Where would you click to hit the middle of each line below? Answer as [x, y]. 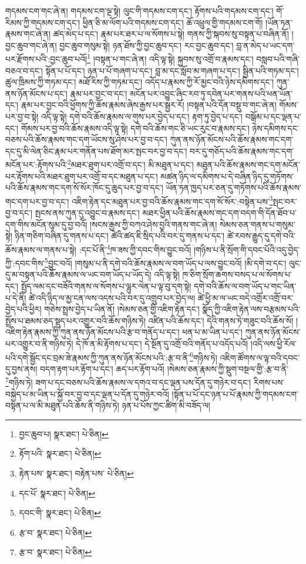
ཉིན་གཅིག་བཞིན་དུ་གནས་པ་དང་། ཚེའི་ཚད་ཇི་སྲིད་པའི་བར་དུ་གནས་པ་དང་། [120, 236]
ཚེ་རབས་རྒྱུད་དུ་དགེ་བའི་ [261, 236]
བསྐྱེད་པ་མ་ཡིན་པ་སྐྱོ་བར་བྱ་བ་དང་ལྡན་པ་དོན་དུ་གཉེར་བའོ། [87, 394]
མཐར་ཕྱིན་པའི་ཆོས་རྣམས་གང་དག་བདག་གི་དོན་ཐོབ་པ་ [219, 213]
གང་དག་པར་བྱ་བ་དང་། [37, 201]
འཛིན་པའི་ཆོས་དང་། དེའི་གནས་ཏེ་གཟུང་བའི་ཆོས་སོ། [221, 320]
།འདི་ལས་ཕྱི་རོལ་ [273, 343]
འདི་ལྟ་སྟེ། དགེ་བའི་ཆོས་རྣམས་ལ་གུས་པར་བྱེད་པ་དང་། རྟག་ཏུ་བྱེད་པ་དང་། [142, 116]
